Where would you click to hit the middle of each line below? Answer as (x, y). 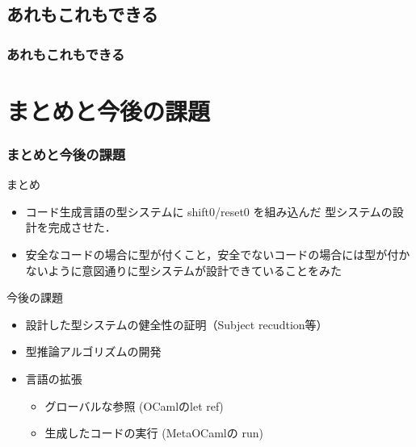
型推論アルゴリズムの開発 (93, 351)
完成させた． (82, 227)
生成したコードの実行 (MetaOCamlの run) (154, 433)
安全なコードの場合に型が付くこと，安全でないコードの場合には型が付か (218, 254)
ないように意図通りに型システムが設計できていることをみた (184, 270)
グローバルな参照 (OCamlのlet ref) (134, 405)
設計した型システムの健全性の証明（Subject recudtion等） (176, 324)
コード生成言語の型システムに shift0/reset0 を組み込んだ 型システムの (209, 211)
